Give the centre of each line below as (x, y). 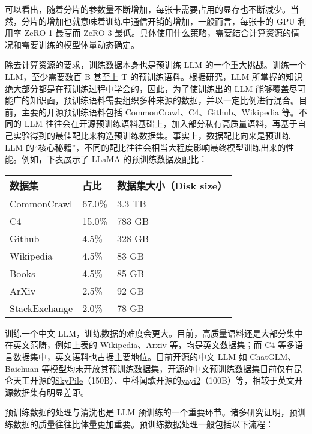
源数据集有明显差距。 (47, 392)
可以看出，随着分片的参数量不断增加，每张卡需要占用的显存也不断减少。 (148, 9)
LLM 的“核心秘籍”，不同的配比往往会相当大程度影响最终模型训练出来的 (145, 147)
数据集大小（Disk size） (172, 185)
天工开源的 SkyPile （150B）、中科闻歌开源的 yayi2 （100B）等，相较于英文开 (158, 380)
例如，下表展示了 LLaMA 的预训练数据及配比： (114, 159)
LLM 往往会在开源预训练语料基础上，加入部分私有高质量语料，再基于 (161, 124)
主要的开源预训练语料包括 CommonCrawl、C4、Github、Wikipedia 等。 (160, 112)
